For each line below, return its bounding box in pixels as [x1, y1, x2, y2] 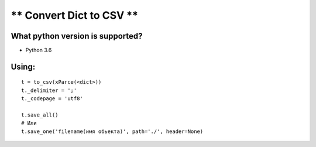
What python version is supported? [11, 31, 143, 41]
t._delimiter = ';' [21, 87, 77, 94]
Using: [11, 61, 36, 71]
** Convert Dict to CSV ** [11, 9, 139, 22]
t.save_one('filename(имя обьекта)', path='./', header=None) [21, 128, 204, 135]
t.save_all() [21, 112, 59, 118]
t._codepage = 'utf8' [21, 95, 83, 102]
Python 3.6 [25, 47, 52, 54]
